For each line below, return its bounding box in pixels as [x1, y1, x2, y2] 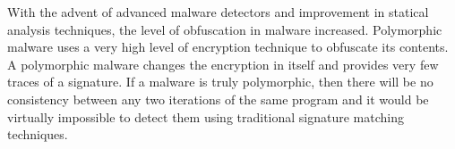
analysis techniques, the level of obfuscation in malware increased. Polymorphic [7, 20, 442, 38]
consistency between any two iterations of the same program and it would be [7, 89, 429, 108]
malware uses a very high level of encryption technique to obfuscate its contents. [7, 37, 449, 56]
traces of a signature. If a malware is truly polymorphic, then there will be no [7, 72, 434, 91]
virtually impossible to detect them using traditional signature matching [7, 107, 405, 126]
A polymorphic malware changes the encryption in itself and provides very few [7, 54, 439, 73]
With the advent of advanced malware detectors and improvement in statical [7, 3, 429, 21]
